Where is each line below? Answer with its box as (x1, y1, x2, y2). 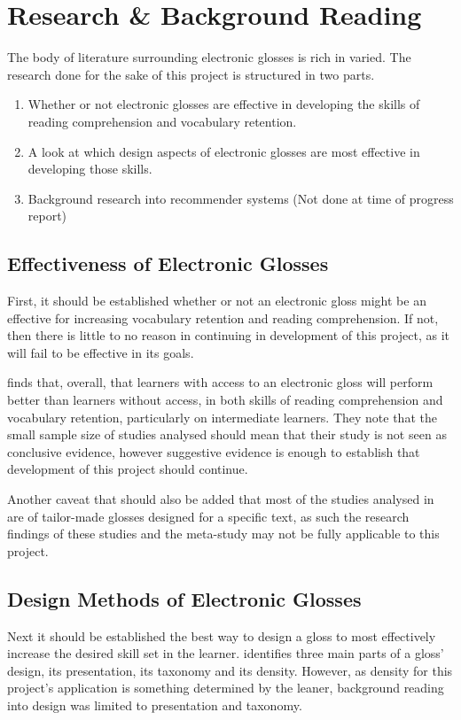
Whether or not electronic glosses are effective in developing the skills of (27, 95, 420, 113)
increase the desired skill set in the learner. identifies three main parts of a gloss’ (7, 644, 444, 662)
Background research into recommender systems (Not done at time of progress (27, 189, 454, 207)
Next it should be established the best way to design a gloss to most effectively (7, 626, 436, 645)
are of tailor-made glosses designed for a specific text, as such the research (7, 507, 410, 525)
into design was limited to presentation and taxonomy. (7, 695, 302, 714)
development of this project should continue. (7, 460, 248, 478)
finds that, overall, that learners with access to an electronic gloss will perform (7, 373, 434, 391)
